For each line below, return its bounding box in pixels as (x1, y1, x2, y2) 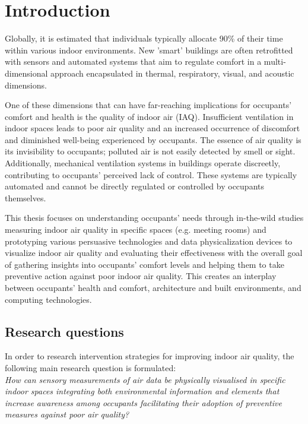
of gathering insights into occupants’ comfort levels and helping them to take (5, 258, 284, 270)
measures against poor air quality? (5, 408, 129, 420)
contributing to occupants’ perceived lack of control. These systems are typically (5, 168, 297, 181)
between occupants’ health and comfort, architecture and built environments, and (5, 281, 301, 293)
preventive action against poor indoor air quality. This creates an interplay (5, 270, 277, 282)
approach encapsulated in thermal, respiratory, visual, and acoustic (50, 67, 294, 79)
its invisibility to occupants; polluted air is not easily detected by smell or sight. (5, 145, 296, 157)
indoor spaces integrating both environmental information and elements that (5, 385, 280, 397)
